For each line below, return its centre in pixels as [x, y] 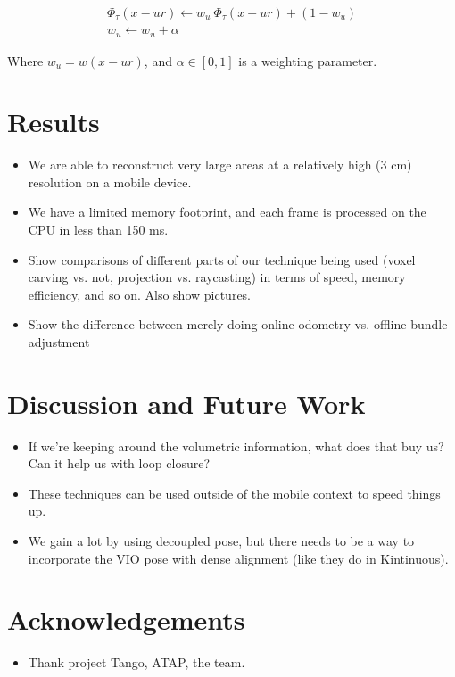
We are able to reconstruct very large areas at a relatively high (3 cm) [220, 165]
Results [54, 122]
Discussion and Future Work [186, 403]
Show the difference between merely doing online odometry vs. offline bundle [238, 324]
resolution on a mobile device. [110, 182]
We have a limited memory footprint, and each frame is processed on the [227, 212]
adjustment [59, 341]
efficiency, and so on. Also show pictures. [140, 294]
